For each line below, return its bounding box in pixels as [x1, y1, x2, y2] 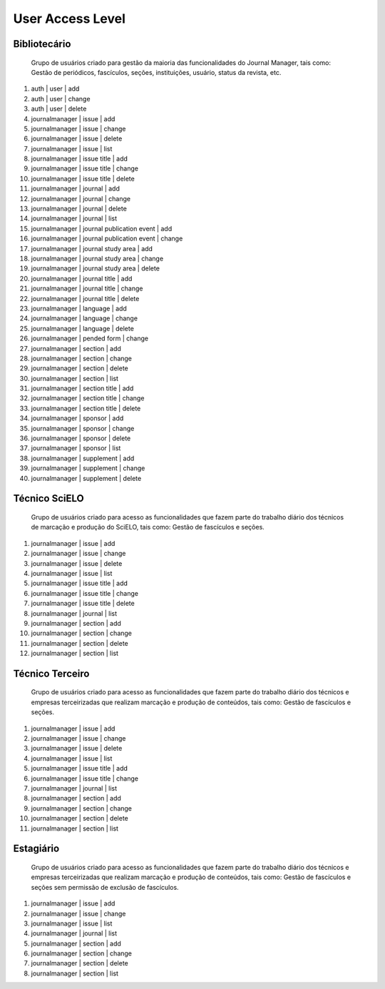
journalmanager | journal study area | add [31, 244, 153, 253]
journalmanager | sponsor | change [31, 424, 135, 432]
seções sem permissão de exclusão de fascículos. [31, 883, 179, 891]
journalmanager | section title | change [31, 394, 145, 402]
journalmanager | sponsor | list [31, 444, 121, 452]
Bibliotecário [13, 38, 71, 50]
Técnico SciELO [13, 492, 85, 504]
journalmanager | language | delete [31, 324, 135, 333]
